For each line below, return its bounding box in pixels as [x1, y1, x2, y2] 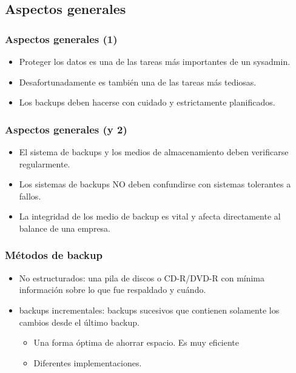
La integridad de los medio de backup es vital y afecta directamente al [19, 210, 281, 223]
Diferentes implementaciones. [33, 356, 142, 369]
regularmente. [19, 157, 70, 170]
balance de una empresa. [19, 221, 111, 234]
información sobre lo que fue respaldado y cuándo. [19, 283, 206, 296]
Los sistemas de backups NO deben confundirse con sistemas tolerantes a [19, 178, 291, 190]
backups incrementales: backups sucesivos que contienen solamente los [19, 303, 280, 316]
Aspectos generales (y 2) [5, 121, 127, 136]
